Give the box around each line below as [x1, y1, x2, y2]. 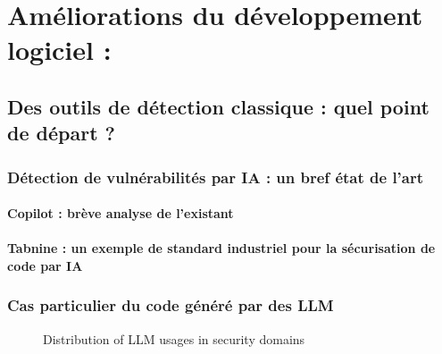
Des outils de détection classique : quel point [7, 92, 429, 120]
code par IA [7, 256, 83, 274]
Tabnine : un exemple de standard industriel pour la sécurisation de [7, 239, 436, 257]
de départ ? [7, 119, 115, 147]
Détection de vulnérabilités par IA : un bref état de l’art [7, 165, 424, 188]
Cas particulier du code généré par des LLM [7, 294, 334, 316]
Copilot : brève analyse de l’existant [7, 204, 234, 223]
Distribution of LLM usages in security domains [43, 329, 305, 348]
